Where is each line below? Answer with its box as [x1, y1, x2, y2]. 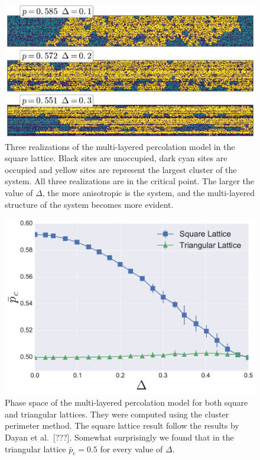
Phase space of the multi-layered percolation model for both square [5, 396, 248, 409]
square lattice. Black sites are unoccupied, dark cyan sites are [5, 152, 227, 164]
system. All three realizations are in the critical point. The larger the [5, 175, 255, 187]
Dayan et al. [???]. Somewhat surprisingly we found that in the [5, 430, 234, 443]
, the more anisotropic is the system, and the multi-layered [42, 187, 255, 199]
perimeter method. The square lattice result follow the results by [5, 419, 239, 432]
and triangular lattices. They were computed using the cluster [5, 407, 229, 420]
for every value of [100, 442, 163, 455]
